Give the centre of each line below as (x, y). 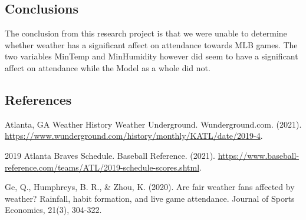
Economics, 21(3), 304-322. (53, 210)
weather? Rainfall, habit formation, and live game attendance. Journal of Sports (150, 198)
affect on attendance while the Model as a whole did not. (108, 67)
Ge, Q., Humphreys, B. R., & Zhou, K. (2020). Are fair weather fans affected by (150, 187)
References (38, 99)
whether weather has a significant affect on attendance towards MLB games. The (151, 44)
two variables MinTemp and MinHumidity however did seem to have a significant (152, 56)
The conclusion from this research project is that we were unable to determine (146, 33)
